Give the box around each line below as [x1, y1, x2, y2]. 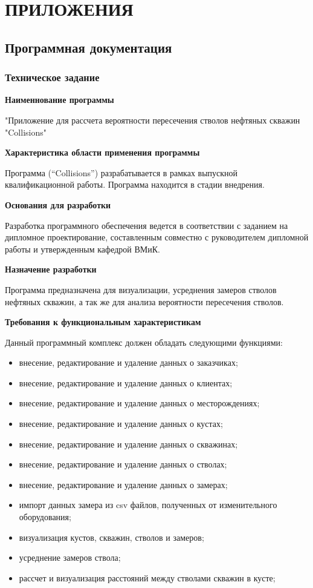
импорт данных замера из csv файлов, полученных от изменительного [19, 498, 277, 511]
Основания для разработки [5, 198, 111, 211]
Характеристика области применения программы [5, 146, 200, 159]
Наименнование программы [5, 93, 114, 106]
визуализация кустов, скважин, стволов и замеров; [19, 530, 204, 543]
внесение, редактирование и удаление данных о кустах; [19, 417, 223, 430]
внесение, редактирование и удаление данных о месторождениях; [19, 397, 260, 409]
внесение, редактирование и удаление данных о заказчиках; [19, 356, 238, 369]
